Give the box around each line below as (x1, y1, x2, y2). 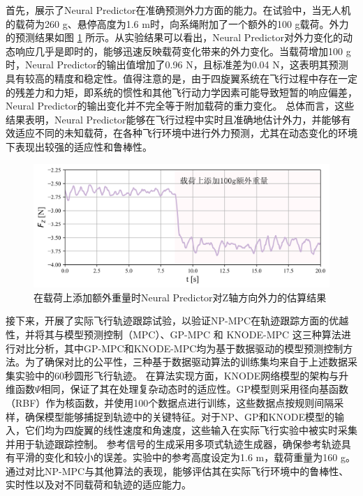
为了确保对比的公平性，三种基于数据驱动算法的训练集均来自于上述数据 (24, 354, 348, 369)
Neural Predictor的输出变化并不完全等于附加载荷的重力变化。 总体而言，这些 (6, 98, 355, 113)
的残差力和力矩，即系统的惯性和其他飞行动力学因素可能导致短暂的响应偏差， (6, 84, 357, 99)
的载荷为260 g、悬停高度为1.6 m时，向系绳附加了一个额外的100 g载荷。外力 (6, 16, 349, 31)
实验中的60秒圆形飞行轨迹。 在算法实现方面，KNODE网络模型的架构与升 (15, 368, 349, 382)
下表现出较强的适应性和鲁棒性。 (6, 139, 152, 153)
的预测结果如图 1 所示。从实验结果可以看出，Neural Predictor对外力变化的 (6, 30, 343, 45)
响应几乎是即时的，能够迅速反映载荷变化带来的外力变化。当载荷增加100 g (15, 43, 351, 58)
